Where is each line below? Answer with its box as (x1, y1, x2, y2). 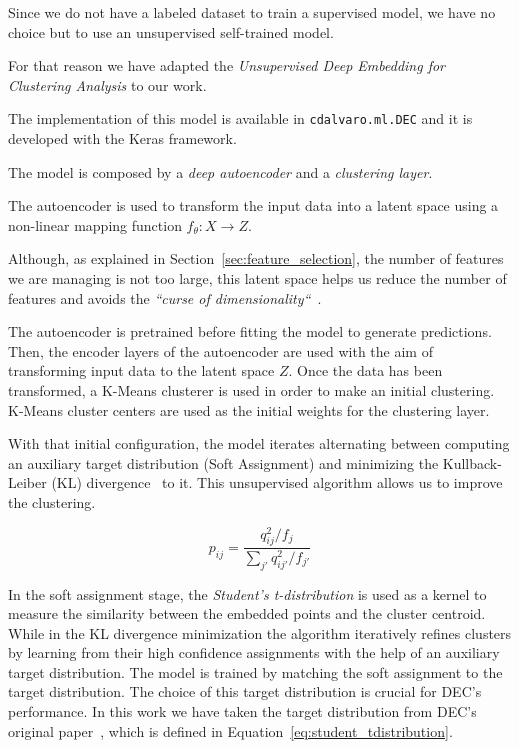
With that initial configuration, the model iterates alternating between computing (8, 433, 510, 454)
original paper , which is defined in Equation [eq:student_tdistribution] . (8, 720, 453, 741)
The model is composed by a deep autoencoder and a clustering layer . (8, 161, 433, 182)
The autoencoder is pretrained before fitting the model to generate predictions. (8, 321, 492, 342)
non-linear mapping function (8, 214, 182, 235)
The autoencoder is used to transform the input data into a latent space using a (8, 195, 499, 216)
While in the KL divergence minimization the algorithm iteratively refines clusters (8, 622, 512, 643)
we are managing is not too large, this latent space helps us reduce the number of (8, 268, 507, 288)
